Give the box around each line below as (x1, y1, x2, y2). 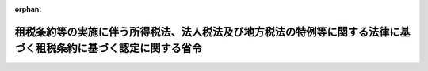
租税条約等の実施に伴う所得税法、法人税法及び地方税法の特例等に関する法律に (14, 24, 400, 39)
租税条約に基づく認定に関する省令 (35, 42, 202, 55)
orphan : (14, 5, 42, 13)
